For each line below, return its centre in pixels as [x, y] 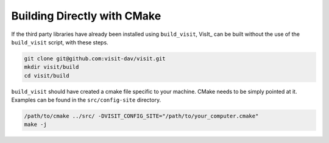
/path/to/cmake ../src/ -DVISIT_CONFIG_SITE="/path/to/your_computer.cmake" [141, 116]
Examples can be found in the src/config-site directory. [86, 100]
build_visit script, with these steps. [60, 42]
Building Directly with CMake [86, 16]
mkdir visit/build [51, 67]
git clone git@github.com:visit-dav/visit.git [95, 58]
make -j [35, 124]
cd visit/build [47, 75]
